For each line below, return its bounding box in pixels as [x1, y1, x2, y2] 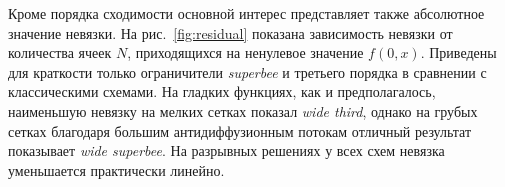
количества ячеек [8, 42, 112, 63]
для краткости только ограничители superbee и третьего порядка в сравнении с [8, 61, 487, 82]
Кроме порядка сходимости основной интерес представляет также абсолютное [8, 3, 485, 23]
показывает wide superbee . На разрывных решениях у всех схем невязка [8, 140, 445, 161]
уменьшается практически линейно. [8, 159, 225, 180]
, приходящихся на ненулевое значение [127, 42, 364, 63]
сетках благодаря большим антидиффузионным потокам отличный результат [8, 120, 472, 141]
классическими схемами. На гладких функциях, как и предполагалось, [8, 81, 436, 102]
